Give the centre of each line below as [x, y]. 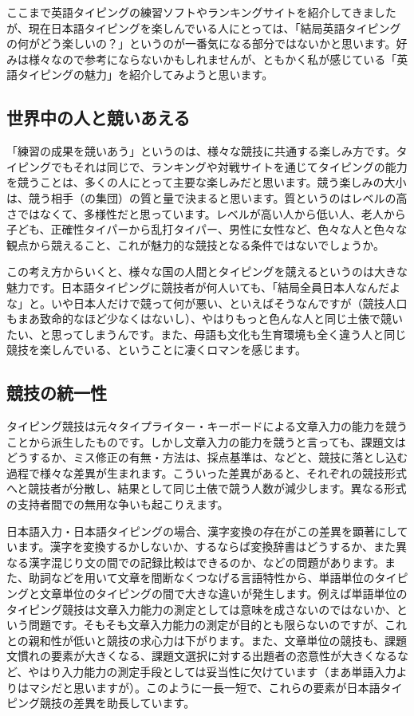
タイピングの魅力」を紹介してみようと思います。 [145, 75]
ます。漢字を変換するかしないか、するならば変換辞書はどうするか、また [207, 547]
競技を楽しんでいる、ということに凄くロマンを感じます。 [156, 350]
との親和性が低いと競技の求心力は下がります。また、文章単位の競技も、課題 [207, 640]
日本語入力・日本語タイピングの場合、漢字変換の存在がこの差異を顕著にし [202, 531]
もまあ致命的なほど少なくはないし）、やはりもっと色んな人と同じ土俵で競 [199, 319]
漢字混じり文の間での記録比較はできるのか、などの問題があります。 [207, 562]
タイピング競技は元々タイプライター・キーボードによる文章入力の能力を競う [207, 426]
